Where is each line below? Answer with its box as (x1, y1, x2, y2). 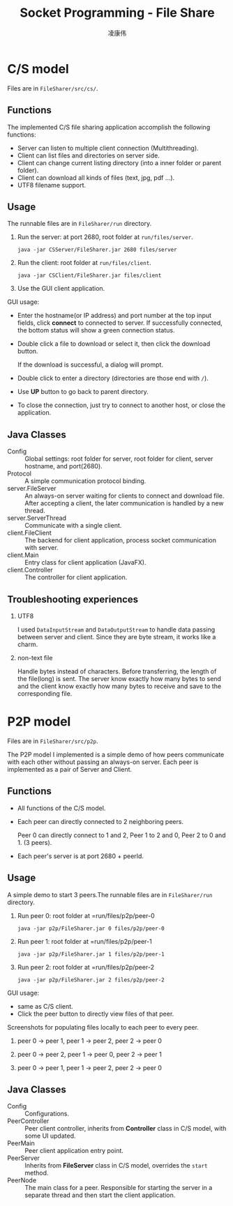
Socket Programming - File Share (20, 5, 215, 21)
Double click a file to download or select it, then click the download (17, 339, 211, 348)
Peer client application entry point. (24, 1147, 124, 1155)
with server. (24, 544, 59, 552)
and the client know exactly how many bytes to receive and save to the (17, 682, 222, 690)
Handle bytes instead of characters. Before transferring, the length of (17, 667, 217, 675)
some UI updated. (24, 1131, 76, 1140)
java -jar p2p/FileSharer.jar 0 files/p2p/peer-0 (17, 925, 165, 932)
